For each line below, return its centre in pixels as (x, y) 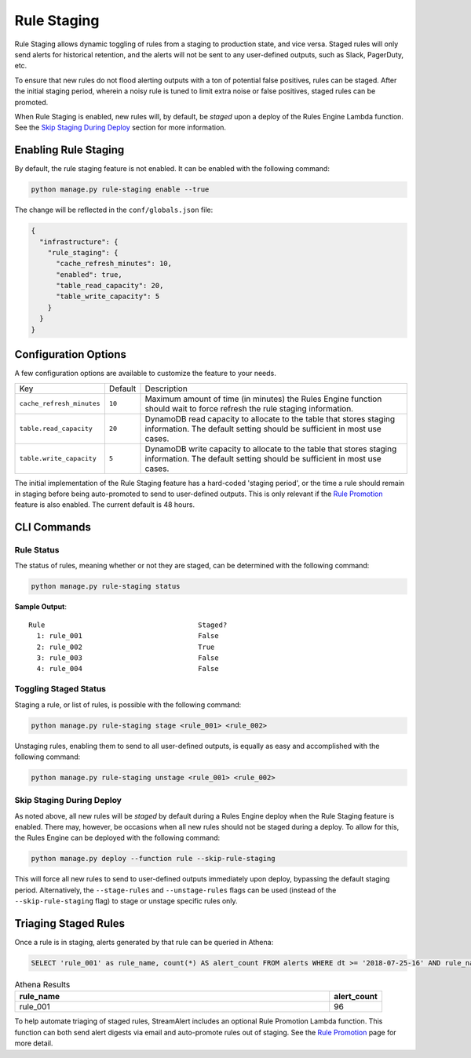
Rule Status (37, 550)
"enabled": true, (89, 274)
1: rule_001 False (128, 636)
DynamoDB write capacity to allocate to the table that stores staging (271, 449)
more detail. (34, 1043)
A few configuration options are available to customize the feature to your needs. (145, 374)
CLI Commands (53, 527)
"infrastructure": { (79, 242)
